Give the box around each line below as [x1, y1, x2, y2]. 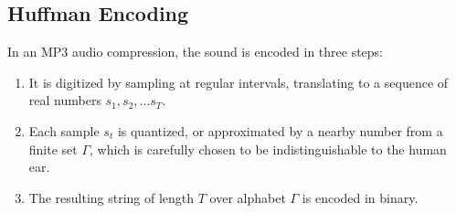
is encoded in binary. [302, 187, 419, 207]
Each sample [28, 121, 100, 140]
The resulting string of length [28, 187, 195, 207]
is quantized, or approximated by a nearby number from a [117, 121, 443, 140]
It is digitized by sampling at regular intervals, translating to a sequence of [28, 72, 449, 91]
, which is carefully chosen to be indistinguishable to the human [90, 139, 447, 158]
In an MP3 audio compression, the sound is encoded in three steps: [7, 42, 384, 61]
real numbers [28, 91, 101, 110]
